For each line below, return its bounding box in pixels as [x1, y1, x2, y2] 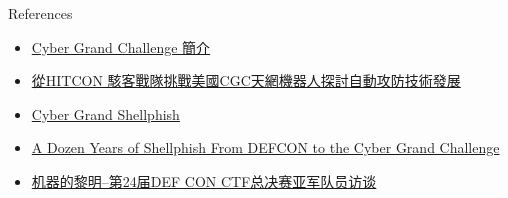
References [8, 3, 73, 23]
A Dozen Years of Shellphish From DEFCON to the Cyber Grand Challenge [31, 137, 500, 158]
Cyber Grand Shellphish [31, 103, 180, 124]
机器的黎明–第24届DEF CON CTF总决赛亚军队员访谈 [31, 170, 377, 191]
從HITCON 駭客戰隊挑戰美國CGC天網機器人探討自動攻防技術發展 [31, 70, 461, 91]
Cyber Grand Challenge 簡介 [31, 36, 211, 57]
